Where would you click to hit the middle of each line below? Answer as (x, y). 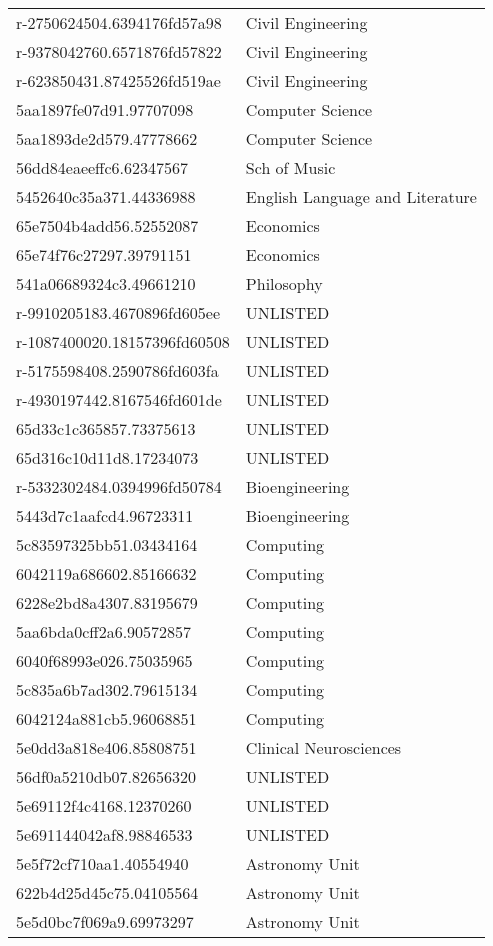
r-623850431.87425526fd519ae (118, 80)
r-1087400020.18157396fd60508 (123, 341)
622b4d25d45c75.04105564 (107, 892)
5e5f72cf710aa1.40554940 (102, 863)
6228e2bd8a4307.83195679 (107, 602)
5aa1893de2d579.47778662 (107, 138)
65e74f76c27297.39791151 (104, 254)
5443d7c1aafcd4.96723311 (105, 515)
